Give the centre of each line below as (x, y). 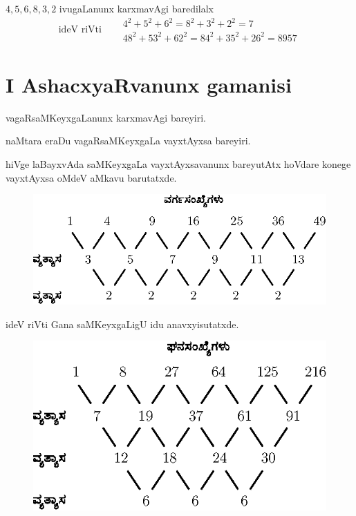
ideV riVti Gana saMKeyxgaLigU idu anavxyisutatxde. (122, 324)
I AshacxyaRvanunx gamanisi (149, 84)
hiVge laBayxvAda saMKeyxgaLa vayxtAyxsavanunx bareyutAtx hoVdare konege (178, 163)
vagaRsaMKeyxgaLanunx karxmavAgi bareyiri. (106, 117)
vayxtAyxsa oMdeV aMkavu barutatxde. (91, 177)
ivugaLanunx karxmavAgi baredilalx (136, 8)
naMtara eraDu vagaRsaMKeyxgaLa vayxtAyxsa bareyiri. (128, 141)
